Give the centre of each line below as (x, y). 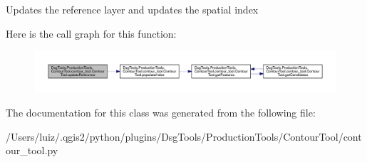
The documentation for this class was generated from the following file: (161, 112)
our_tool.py (32, 150)
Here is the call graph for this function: (91, 33)
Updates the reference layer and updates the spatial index (132, 9)
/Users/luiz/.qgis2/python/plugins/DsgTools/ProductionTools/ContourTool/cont (184, 136)
